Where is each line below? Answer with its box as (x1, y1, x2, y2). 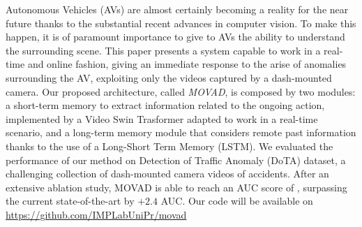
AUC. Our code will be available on (160, 193, 313, 208)
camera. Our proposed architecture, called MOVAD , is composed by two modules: (6, 84, 356, 98)
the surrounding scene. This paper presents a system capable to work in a (6, 43, 321, 57)
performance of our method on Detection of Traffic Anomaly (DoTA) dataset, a (6, 152, 346, 167)
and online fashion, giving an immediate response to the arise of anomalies (27, 57, 347, 71)
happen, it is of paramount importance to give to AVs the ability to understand (6, 29, 345, 44)
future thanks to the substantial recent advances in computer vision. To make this (6, 15, 356, 30)
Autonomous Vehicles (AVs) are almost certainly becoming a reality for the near (6, 2, 349, 16)
